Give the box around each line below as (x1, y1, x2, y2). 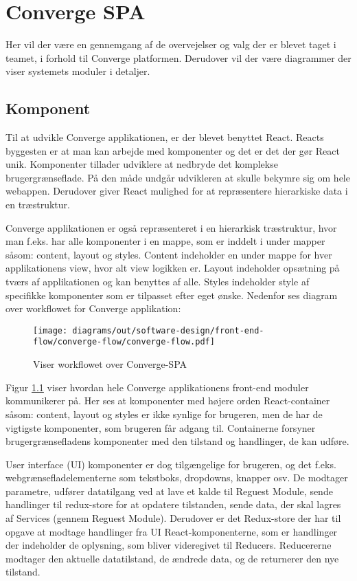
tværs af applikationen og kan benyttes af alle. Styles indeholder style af (5, 274, 310, 289)
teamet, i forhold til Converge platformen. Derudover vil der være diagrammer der (5, 50, 352, 65)
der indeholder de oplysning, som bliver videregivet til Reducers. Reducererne (5, 538, 332, 552)
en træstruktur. (5, 197, 70, 212)
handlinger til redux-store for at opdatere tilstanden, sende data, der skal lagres (5, 497, 341, 512)
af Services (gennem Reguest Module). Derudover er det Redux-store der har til (5, 511, 341, 525)
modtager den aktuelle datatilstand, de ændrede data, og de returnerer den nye (5, 551, 339, 565)
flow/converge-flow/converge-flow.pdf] (33, 337, 215, 347)
